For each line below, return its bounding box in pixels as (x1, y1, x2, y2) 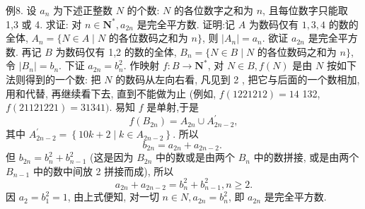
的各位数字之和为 (174, 3, 254, 17)
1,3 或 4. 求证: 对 (6, 16, 82, 31)
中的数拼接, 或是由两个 (253, 150, 359, 165)
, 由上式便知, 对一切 (67, 189, 159, 204)
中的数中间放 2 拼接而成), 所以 (33, 163, 174, 178)
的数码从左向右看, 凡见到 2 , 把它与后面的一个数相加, (115, 71, 360, 86)
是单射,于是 (146, 100, 199, 114)
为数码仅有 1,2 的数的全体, (55, 44, 177, 59)
